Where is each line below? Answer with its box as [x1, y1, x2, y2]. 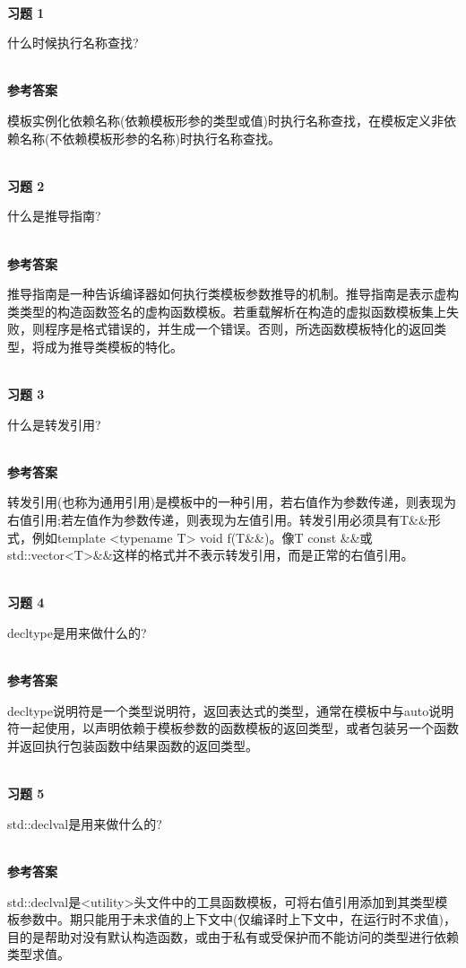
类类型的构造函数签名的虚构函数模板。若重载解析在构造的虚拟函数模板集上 [7, 301, 446, 320]
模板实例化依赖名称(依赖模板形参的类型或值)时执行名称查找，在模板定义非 [7, 110, 444, 129]
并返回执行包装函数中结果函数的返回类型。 [7, 737, 258, 754]
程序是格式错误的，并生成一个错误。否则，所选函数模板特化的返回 [44, 319, 434, 338]
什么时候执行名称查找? [7, 33, 139, 52]
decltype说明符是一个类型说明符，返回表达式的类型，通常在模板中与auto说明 [7, 701, 454, 719]
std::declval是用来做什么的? [7, 814, 162, 833]
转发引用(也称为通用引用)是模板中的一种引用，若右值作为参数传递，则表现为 [7, 493, 456, 511]
